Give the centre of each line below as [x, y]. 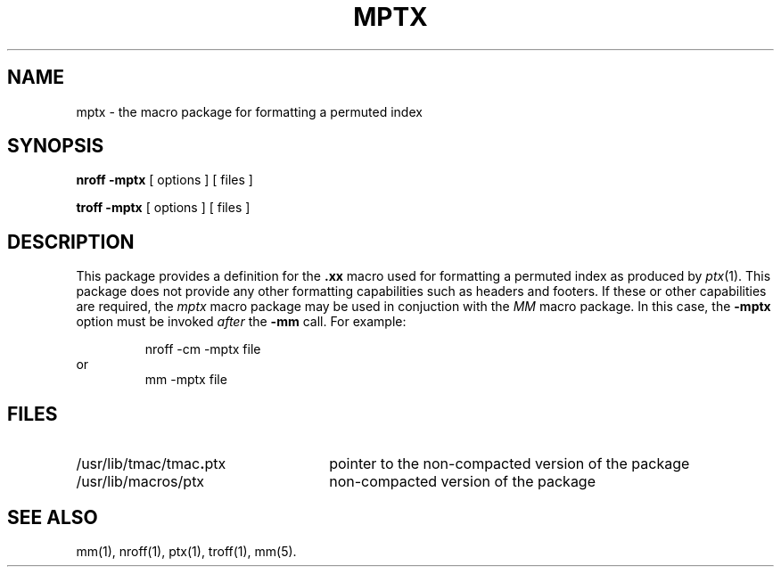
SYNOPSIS [56, 146]
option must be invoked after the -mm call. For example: [241, 322]
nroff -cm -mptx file [203, 349]
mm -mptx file [186, 380]
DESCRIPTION [71, 242]
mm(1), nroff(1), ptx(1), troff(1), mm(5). [186, 551]
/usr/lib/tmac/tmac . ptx [151, 464]
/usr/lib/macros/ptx [140, 482]
